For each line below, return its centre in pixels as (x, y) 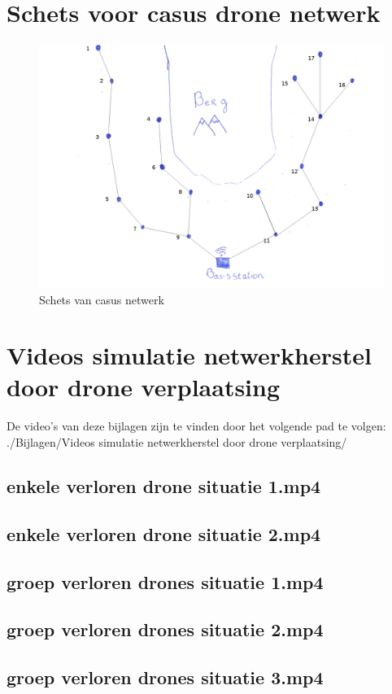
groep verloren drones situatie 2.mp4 (165, 629)
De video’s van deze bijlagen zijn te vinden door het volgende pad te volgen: (196, 426)
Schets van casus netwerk (102, 299)
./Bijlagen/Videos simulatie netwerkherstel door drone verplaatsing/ (177, 442)
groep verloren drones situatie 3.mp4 (165, 677)
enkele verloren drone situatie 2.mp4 (164, 533)
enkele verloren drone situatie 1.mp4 (164, 485)
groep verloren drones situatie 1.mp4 (165, 581)
